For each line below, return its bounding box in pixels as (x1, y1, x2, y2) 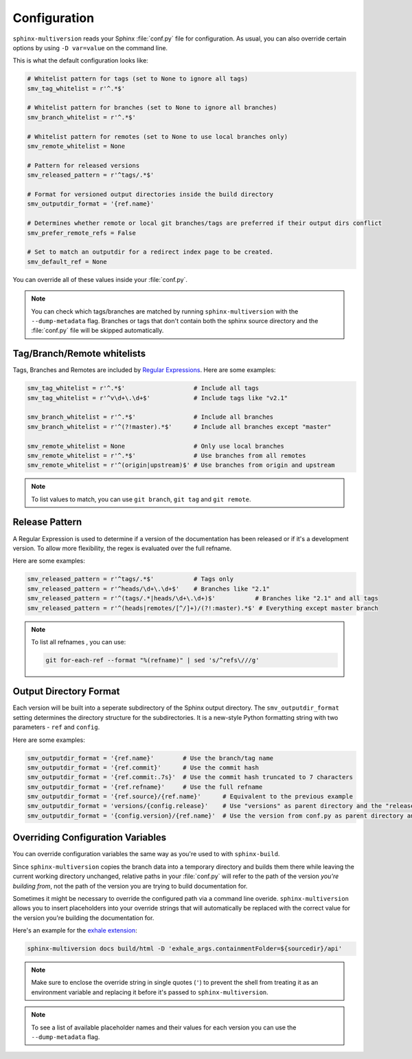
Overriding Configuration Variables (12, 832, 167, 844)
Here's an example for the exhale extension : (12, 926, 137, 935)
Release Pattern (12, 516, 82, 528)
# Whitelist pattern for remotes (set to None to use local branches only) (27, 133, 288, 140)
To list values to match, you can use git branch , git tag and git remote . (31, 495, 251, 503)
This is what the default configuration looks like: (12, 56, 149, 65)
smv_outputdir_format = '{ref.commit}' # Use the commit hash (27, 763, 260, 772)
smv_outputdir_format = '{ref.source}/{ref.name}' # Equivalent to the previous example (27, 793, 354, 800)
